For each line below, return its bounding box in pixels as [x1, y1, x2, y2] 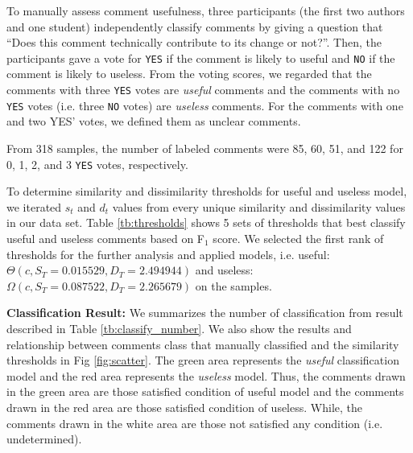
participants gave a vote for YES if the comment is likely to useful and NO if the [6, 49, 395, 66]
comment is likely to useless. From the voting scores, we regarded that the [6, 65, 372, 82]
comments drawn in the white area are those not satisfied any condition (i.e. [6, 414, 383, 431]
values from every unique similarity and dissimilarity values [112, 198, 406, 215]
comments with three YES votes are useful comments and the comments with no [6, 81, 400, 98]
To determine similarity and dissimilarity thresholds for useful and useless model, [6, 183, 407, 200]
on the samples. [195, 277, 272, 294]
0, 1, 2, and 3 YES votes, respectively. [6, 155, 188, 172]
